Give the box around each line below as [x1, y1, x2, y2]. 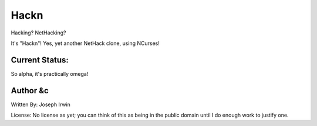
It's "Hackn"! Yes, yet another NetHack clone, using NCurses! [11, 40, 160, 47]
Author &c [11, 85, 49, 96]
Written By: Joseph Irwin [11, 101, 70, 108]
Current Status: [11, 55, 69, 65]
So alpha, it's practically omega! [11, 70, 89, 77]
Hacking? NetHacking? [11, 29, 66, 36]
